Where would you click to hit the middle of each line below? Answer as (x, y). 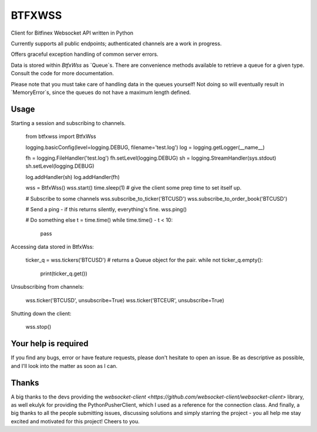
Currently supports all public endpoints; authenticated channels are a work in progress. (116, 43)
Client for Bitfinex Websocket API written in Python (72, 33)
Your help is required (50, 344)
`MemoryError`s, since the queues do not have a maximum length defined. (101, 92)
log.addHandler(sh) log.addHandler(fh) (73, 177)
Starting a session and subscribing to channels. (68, 123)
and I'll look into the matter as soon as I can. (64, 366)
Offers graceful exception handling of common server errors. (85, 54)
